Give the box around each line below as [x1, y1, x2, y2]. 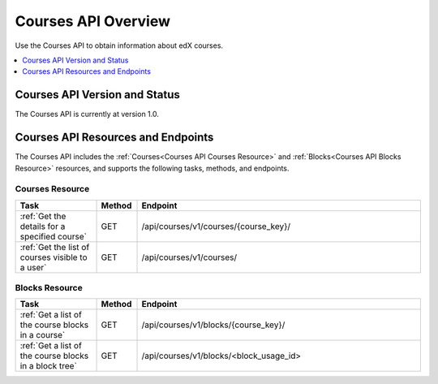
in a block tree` [19, 360, 77, 372]
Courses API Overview [15, 12, 170, 30]
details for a [19, 220, 66, 231]
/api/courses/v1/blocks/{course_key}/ [141, 319, 286, 330]
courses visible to [19, 252, 88, 263]
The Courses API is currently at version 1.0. [15, 110, 160, 119]
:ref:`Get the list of [19, 241, 90, 252]
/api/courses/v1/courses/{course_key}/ [141, 220, 291, 231]
